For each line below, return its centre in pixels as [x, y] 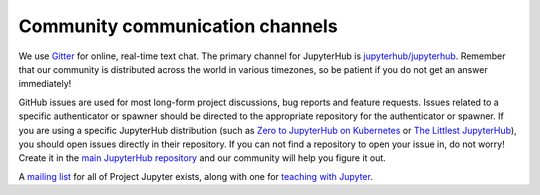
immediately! [45, 84]
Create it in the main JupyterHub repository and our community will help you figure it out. [202, 158]
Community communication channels [178, 26]
